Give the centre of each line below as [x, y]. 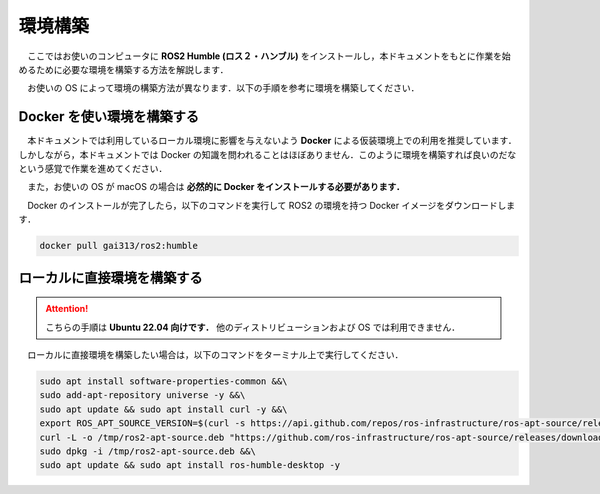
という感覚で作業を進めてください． [93, 169]
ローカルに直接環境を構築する [110, 277]
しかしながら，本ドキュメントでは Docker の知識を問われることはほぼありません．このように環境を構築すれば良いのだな [267, 154]
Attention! [67, 309]
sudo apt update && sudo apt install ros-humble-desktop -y [190, 465]
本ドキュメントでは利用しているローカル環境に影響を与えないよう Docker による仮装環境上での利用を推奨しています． [271, 141]
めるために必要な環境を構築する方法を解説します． [123, 69]
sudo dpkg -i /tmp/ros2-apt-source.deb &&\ [148, 451]
